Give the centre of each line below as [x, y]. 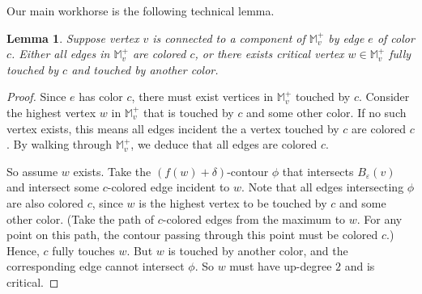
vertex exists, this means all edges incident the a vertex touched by [173, 128]
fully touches [83, 250]
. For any [379, 218]
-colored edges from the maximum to [254, 218]
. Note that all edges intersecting [323, 187]
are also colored [45, 202]
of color [396, 38]
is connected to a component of [229, 38]
